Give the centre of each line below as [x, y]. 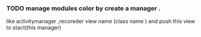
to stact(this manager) [34, 27]
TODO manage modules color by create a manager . [84, 8]
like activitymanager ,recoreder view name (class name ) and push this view [101, 21]
